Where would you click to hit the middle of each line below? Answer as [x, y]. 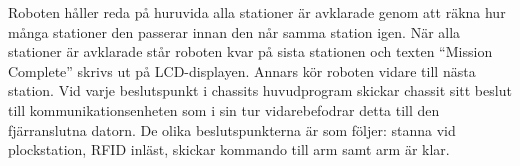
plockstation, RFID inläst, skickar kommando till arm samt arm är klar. [229, 149]
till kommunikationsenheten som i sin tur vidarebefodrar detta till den [224, 109]
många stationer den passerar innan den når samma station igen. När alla [234, 31]
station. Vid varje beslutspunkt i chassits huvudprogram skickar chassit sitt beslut [260, 90]
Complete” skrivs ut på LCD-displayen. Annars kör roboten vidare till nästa [242, 70]
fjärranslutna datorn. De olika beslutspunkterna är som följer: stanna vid [232, 129]
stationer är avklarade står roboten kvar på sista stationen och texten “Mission [250, 51]
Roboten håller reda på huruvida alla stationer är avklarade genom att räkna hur [257, 12]
